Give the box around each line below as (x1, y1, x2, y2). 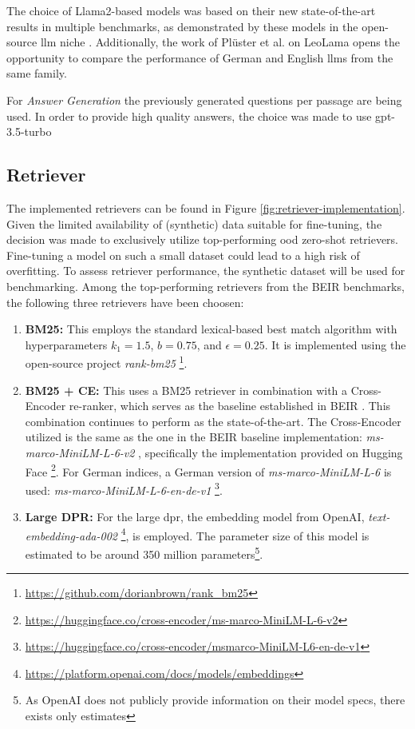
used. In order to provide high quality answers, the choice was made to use (6, 107, 372, 124)
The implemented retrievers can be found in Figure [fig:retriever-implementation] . (6, 199, 405, 216)
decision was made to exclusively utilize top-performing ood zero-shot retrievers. (6, 231, 398, 248)
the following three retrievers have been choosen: (6, 293, 244, 310)
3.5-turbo (6, 123, 52, 140)
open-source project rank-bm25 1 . (25, 353, 188, 371)
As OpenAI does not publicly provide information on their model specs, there (25, 691, 405, 708)
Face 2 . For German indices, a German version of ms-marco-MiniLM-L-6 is (25, 460, 392, 480)
